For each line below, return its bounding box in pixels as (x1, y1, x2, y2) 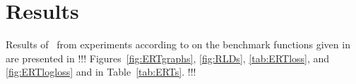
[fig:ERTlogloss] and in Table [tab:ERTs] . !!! (6, 64, 196, 79)
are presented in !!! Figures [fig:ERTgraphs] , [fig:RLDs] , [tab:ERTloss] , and (6, 50, 330, 65)
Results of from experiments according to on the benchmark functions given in (6, 37, 350, 52)
